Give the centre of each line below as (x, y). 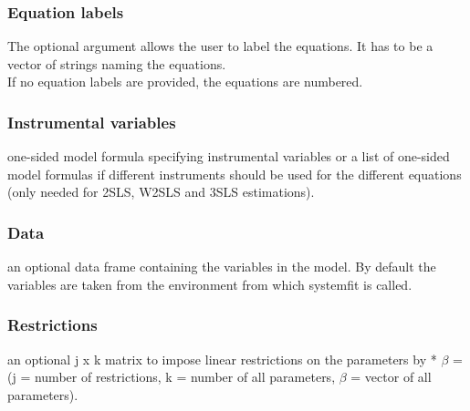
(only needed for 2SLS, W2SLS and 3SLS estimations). (161, 192)
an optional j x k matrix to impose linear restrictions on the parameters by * (222, 359)
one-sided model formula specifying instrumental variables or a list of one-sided (229, 156)
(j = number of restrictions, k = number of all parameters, (172, 377)
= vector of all (391, 377)
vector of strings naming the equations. (117, 63)
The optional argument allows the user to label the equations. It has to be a (220, 46)
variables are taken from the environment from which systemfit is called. (210, 284)
